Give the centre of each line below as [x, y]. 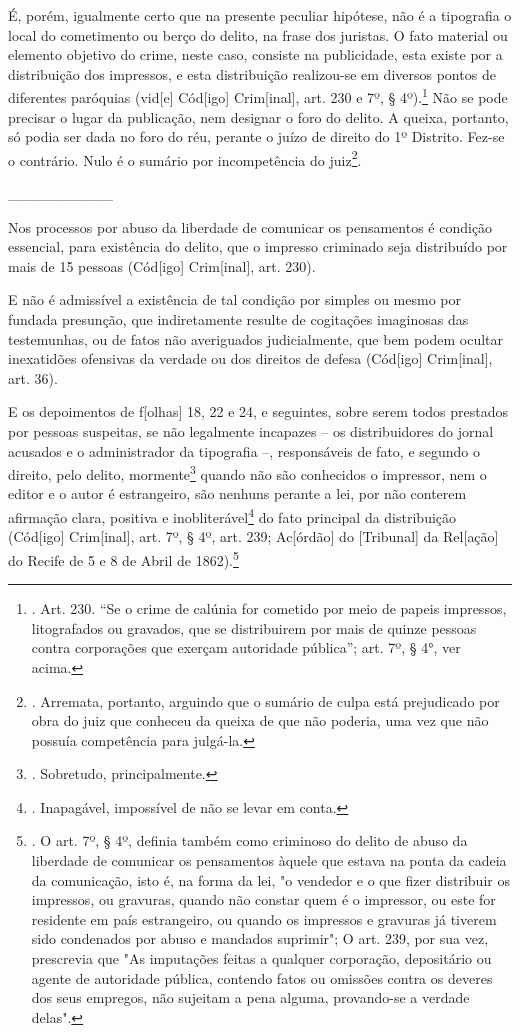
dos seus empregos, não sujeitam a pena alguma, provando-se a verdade [250, 997]
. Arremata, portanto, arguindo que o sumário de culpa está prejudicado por [265, 700]
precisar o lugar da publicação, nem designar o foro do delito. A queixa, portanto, [258, 116]
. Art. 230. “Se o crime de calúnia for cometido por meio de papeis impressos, [269, 608]
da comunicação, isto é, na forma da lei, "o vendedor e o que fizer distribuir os [270, 879]
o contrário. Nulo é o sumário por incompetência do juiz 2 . [185, 158]
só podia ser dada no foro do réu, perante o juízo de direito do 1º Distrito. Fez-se [256, 136]
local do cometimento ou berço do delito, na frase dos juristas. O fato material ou [258, 34]
